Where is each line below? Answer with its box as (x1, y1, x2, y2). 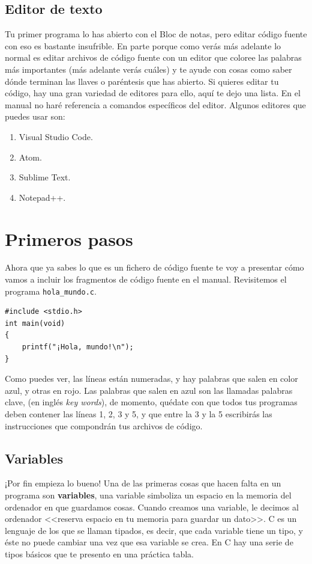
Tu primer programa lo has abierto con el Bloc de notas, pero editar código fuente (5, 28, 307, 40)
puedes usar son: (5, 110, 65, 123)
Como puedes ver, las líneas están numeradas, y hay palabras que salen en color (5, 372, 298, 385)
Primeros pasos (5, 226, 133, 251)
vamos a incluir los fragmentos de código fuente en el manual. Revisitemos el (5, 273, 287, 286)
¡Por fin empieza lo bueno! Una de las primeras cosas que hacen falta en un (5, 477, 281, 489)
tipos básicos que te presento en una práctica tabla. (5, 548, 194, 560)
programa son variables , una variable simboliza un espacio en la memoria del (5, 489, 292, 501)
